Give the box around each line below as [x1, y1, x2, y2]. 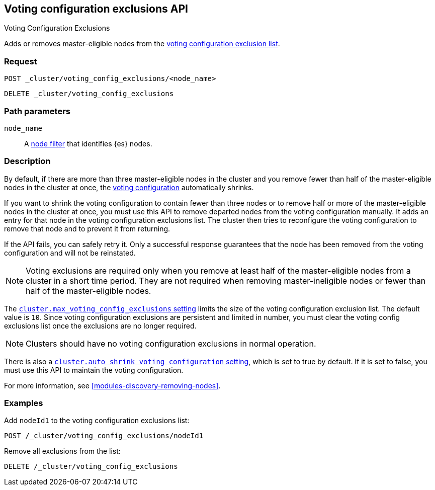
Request [4, 56, 37, 66]
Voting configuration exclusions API [4, 3, 188, 15]
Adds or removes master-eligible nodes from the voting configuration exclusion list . [4, 39, 280, 48]
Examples [4, 398, 43, 409]
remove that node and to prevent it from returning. [4, 224, 170, 233]
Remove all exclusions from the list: [4, 447, 121, 456]
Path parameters [4, 106, 70, 116]
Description [4, 156, 51, 167]
